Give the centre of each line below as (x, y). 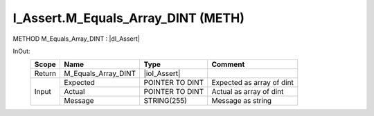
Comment (228, 64)
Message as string (242, 101)
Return (45, 74)
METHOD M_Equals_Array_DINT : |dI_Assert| (76, 39)
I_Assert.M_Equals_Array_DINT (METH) (129, 18)
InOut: (21, 51)
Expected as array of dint (253, 83)
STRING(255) (165, 101)
